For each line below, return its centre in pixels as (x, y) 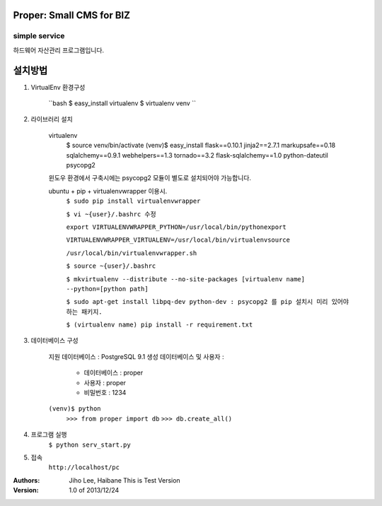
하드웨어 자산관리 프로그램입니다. (59, 50)
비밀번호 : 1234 (105, 393)
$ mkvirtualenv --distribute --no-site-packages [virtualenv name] (186, 279)
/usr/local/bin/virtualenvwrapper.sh (132, 253)
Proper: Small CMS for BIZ (72, 15)
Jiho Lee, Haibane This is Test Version (125, 480)
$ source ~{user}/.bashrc (111, 266)
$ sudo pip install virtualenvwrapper (133, 201)
